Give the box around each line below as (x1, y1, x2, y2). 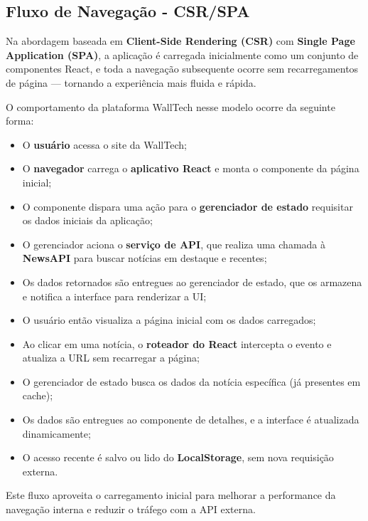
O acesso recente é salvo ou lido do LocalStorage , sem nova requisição (22, 450, 334, 465)
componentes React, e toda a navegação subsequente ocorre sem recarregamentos (6, 61, 359, 76)
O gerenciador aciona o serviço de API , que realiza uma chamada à (22, 236, 325, 251)
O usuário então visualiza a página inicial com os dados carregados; (22, 312, 316, 327)
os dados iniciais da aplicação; (22, 213, 153, 228)
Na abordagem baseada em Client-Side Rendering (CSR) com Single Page (6, 33, 355, 48)
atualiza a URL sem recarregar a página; (22, 350, 200, 365)
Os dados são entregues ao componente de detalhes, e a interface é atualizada (22, 412, 359, 427)
